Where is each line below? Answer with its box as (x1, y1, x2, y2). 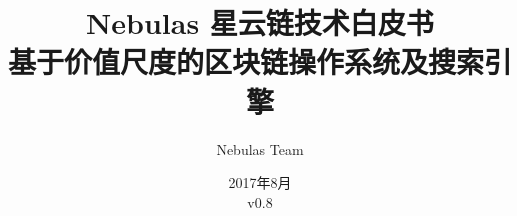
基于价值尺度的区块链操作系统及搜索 (8, 41, 485, 82)
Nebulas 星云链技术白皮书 (86, 2, 434, 43)
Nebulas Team (216, 138, 304, 159)
